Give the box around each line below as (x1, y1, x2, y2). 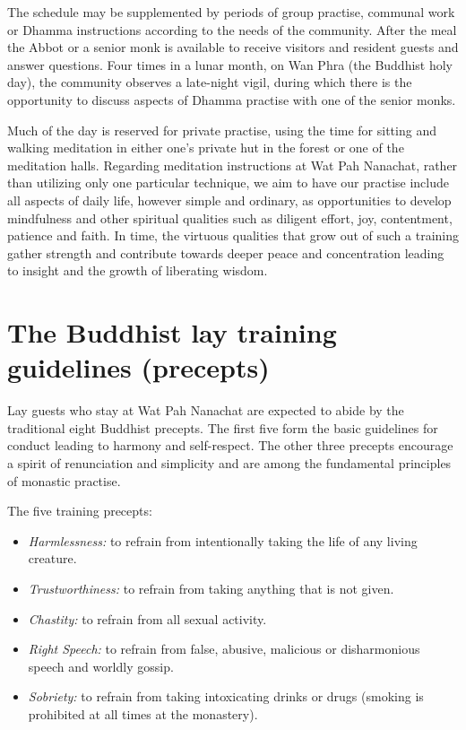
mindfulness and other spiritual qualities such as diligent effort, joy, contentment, (7, 208, 453, 227)
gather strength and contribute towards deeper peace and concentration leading (7, 243, 444, 262)
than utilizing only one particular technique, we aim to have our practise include (7, 173, 449, 192)
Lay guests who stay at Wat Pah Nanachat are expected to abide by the (7, 401, 404, 420)
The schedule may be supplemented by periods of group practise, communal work (7, 3, 455, 21)
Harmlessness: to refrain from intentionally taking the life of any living (28, 531, 418, 550)
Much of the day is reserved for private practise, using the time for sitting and (7, 120, 436, 139)
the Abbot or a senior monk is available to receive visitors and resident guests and (7, 38, 459, 56)
